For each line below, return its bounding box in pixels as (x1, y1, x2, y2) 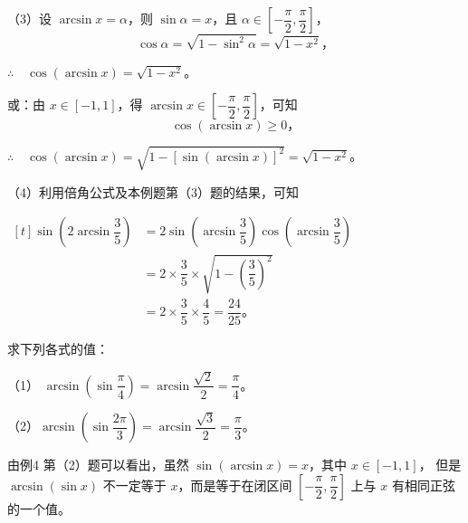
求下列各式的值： (7, 339, 109, 358)
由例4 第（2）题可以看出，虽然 (7, 455, 189, 474)
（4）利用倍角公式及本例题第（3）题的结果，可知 (7, 182, 299, 201)
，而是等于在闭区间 (177, 475, 292, 494)
